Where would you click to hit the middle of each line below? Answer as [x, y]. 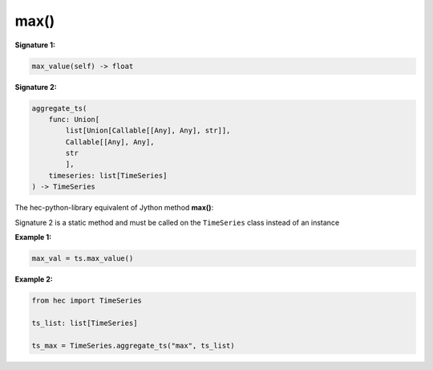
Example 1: [33, 237]
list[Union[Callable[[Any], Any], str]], [148, 131]
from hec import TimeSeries [87, 300]
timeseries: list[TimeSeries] [108, 175]
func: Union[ [74, 119]
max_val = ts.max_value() [83, 258]
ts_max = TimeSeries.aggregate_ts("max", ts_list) [134, 346]
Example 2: [34, 279]
